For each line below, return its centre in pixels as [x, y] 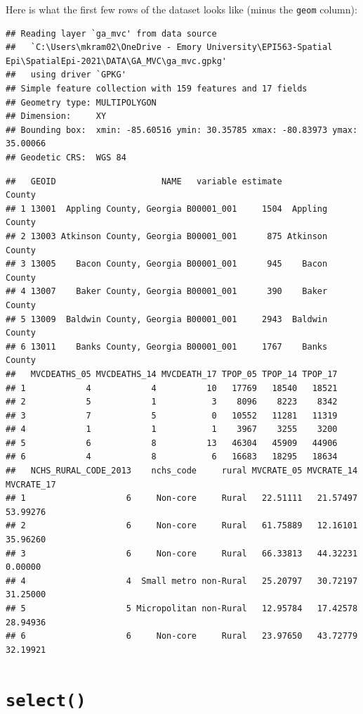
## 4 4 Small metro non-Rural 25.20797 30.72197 [182, 581]
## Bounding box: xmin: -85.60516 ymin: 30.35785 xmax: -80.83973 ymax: [182, 130]
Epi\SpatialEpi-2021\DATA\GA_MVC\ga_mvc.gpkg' [116, 61]
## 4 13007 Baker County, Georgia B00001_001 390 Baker [167, 292]
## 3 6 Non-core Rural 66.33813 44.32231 [182, 553]
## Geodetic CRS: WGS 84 [66, 158]
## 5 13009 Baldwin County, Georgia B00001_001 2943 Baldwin [167, 319]
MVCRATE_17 [31, 484]
